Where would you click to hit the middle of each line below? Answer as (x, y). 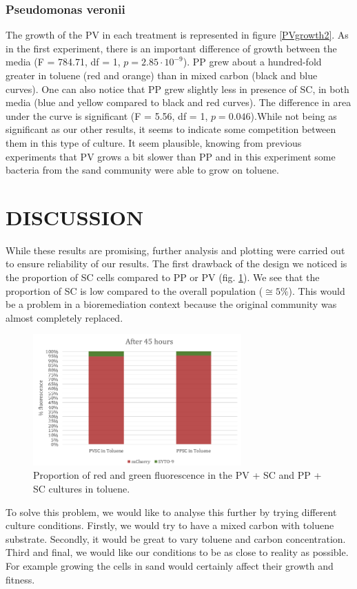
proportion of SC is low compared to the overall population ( (134, 290)
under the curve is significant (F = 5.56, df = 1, (107, 115)
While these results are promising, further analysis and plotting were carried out (175, 250)
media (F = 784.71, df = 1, (63, 62)
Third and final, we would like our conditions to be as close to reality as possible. (177, 552)
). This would (317, 290)
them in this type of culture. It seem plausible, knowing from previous (154, 142)
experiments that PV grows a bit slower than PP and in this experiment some (171, 156)
